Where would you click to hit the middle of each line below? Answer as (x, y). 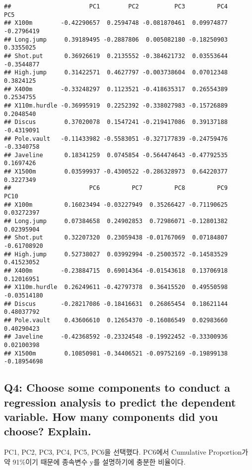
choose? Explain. (48, 431)
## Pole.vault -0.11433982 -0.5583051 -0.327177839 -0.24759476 (116, 139)
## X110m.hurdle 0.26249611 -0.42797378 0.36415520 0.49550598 (116, 287)
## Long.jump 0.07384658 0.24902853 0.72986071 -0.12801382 (116, 221)
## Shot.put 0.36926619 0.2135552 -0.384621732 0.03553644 (116, 56)
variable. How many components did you (111, 417)
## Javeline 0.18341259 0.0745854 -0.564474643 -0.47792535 (116, 155)
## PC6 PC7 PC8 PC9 (116, 188)
